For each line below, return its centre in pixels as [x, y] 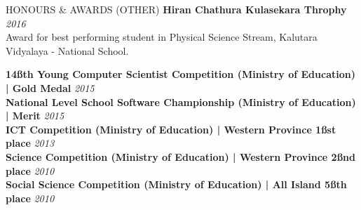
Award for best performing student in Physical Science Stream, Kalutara [162, 37]
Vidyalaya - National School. [67, 50]
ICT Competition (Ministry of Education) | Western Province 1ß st [171, 129]
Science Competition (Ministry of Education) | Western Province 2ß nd [180, 156]
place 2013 [30, 143]
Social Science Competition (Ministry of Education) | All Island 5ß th [176, 184]
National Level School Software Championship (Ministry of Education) [181, 101]
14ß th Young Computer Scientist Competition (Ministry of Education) [180, 74]
